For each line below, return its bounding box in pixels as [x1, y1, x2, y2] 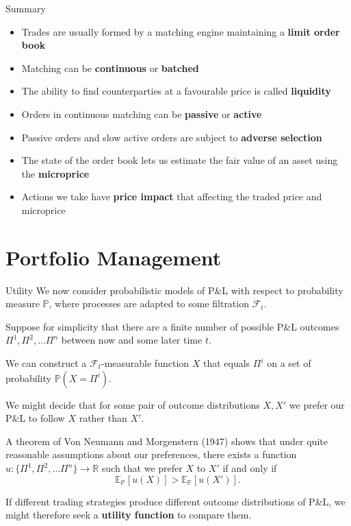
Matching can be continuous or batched [21, 60, 199, 75]
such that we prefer [101, 461, 183, 475]
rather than [79, 411, 127, 425]
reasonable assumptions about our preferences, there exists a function [5, 447, 297, 462]
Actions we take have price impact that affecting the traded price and [21, 189, 322, 204]
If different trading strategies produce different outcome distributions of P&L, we [5, 494, 346, 508]
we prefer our [289, 397, 345, 411]
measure [5, 296, 40, 311]
